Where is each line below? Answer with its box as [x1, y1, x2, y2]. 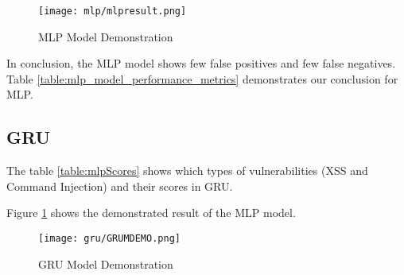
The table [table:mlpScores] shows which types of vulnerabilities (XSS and [6, 162, 368, 179]
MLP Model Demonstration [38, 28, 173, 45]
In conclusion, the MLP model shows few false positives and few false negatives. [6, 55, 396, 72]
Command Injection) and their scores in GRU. [6, 177, 233, 194]
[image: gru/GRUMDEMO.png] [38, 233, 181, 245]
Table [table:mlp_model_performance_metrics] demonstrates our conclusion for [6, 70, 398, 87]
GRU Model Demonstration [38, 255, 173, 272]
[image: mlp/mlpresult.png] [38, 6, 187, 17]
